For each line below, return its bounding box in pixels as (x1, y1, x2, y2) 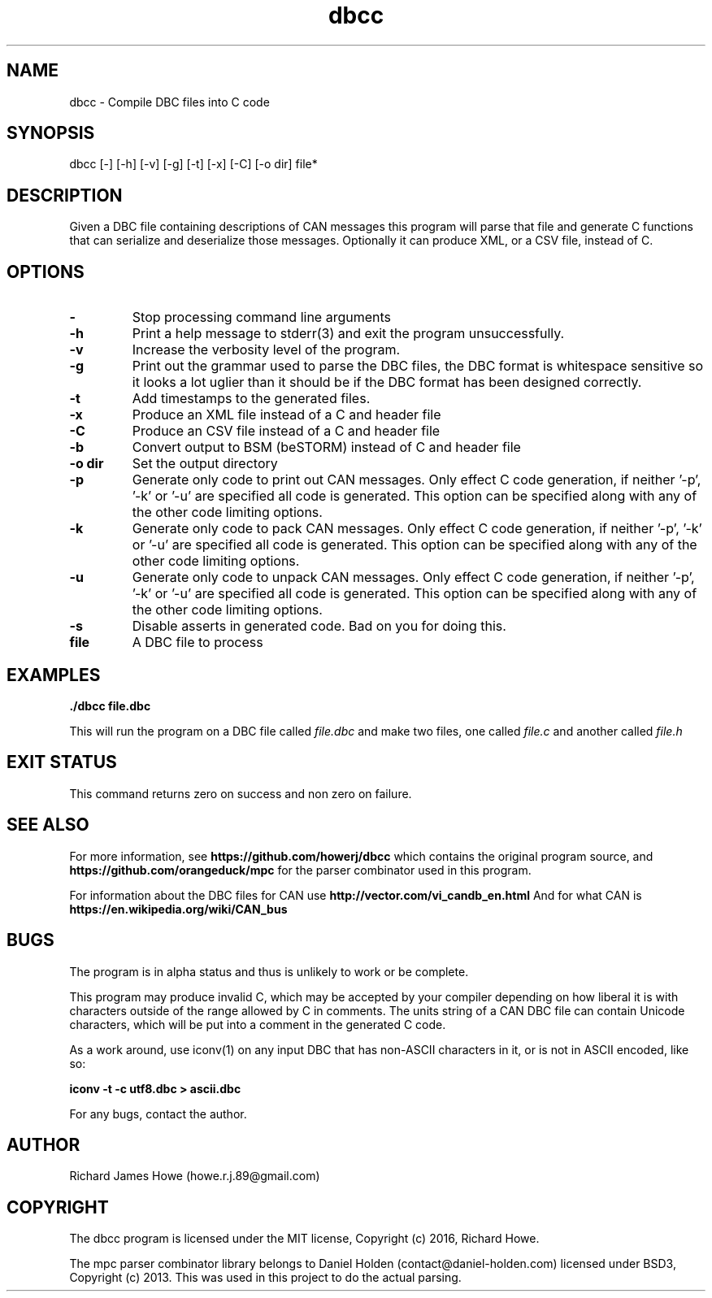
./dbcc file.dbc (69, 698, 151, 713)
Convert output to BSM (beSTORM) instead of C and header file (132, 439, 521, 456)
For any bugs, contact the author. (69, 1106, 247, 1121)
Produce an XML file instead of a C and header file (132, 406, 441, 423)
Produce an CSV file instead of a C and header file (132, 423, 441, 440)
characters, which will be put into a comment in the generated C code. (69, 1017, 446, 1031)
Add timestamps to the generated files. (132, 390, 371, 407)
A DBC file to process (132, 634, 263, 651)
